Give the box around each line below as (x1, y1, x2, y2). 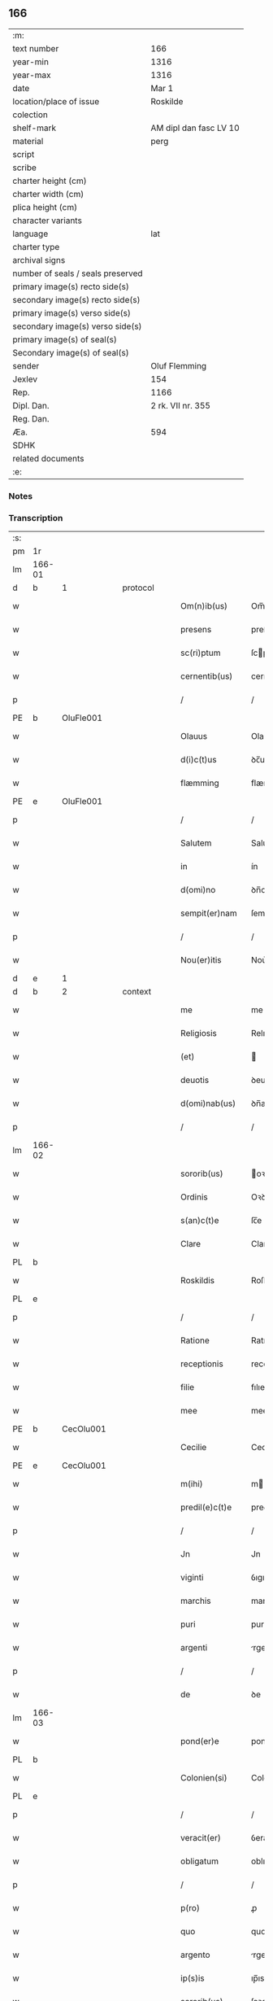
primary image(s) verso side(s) (12, 307, 132, 318)
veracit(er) (180, 1833, 221, 1844)
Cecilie (180, 1442, 207, 1453)
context (122, 986, 152, 998)
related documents (12, 452, 84, 464)
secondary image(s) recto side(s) (12, 294, 141, 305)
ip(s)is (180, 1973, 205, 1984)
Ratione (180, 1335, 210, 1346)
